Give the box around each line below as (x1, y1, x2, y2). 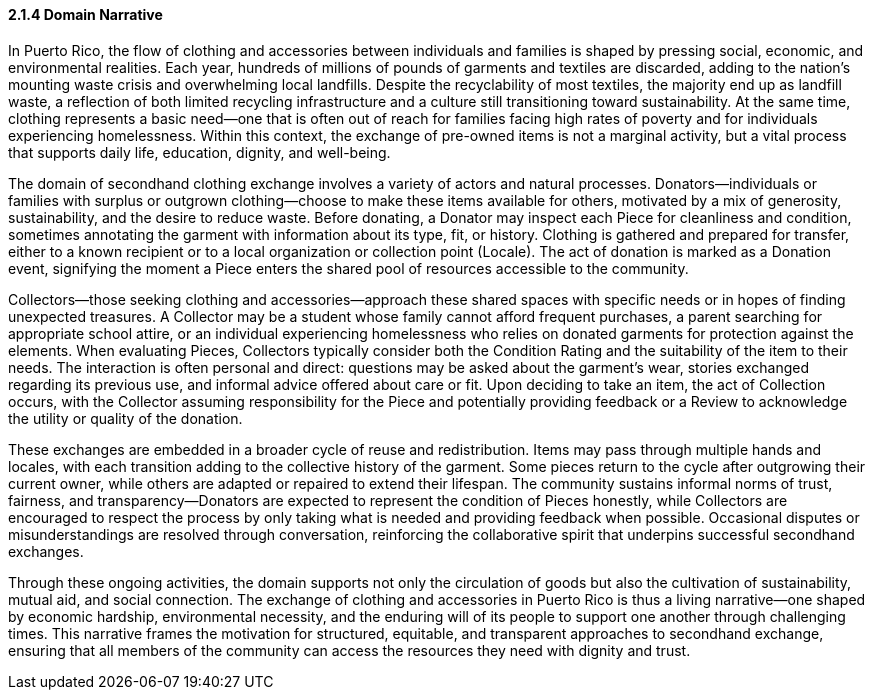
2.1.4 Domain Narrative (8, 6, 163, 23)
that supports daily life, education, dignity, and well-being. (8, 143, 391, 161)
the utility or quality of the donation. (8, 409, 243, 427)
